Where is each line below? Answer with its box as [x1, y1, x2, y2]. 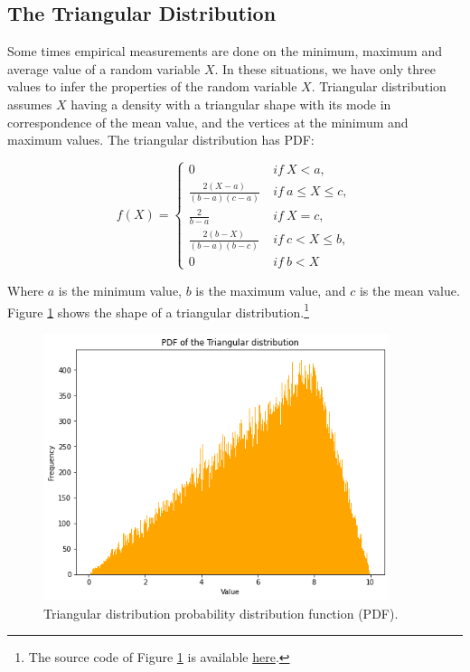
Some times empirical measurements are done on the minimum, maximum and [7, 42, 442, 61]
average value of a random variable [7, 59, 201, 78]
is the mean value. [359, 281, 460, 299]
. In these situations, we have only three [214, 59, 436, 78]
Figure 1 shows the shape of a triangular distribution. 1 [7, 299, 309, 321]
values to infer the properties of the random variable [7, 77, 297, 96]
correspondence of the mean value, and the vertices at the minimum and [7, 112, 409, 131]
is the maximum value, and [195, 281, 346, 299]
